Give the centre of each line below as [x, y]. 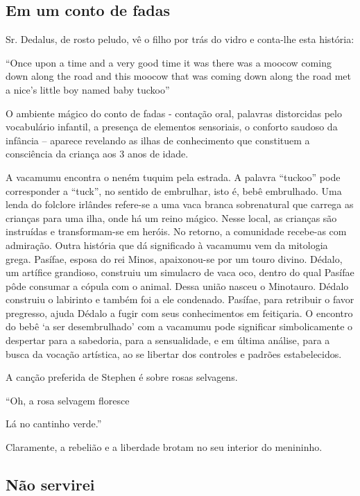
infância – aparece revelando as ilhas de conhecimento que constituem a [158, 140]
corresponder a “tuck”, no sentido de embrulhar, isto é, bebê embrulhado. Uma [174, 190]
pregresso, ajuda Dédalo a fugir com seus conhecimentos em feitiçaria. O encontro [179, 313]
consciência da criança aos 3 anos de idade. [97, 154]
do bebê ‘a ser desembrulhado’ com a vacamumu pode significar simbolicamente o [179, 326]
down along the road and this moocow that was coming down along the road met [178, 76]
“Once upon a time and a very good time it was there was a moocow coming [169, 62]
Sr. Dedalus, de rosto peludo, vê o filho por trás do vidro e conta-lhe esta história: [180, 39]
